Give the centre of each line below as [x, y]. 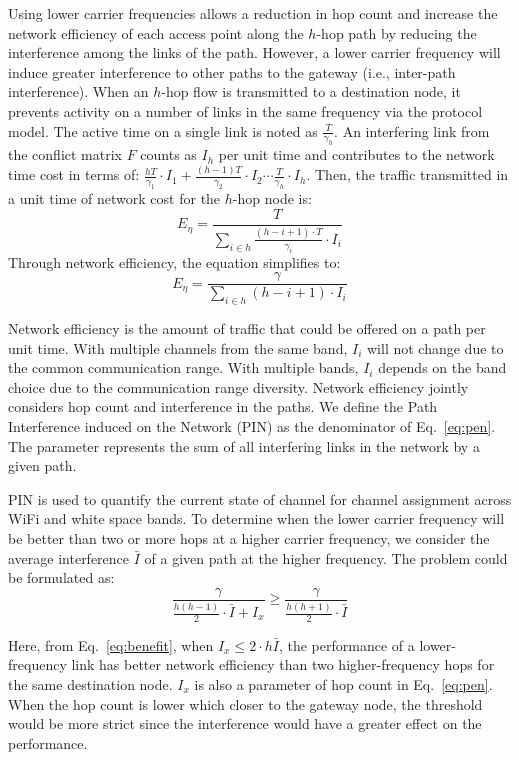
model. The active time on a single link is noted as [163, 130]
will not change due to [435, 347]
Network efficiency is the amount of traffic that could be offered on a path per [247, 328]
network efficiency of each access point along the [156, 32]
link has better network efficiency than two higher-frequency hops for [283, 664]
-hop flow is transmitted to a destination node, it [311, 91]
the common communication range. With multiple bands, [183, 367]
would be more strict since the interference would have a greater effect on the [245, 723]
